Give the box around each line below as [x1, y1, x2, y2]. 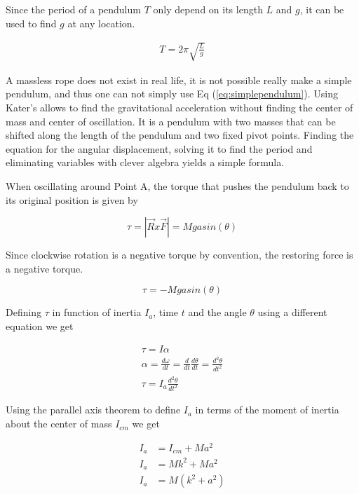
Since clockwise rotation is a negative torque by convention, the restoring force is [6, 247, 353, 262]
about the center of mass [6, 416, 112, 431]
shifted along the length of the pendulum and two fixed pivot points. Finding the [6, 128, 354, 142]
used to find [6, 15, 57, 30]
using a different [257, 305, 327, 320]
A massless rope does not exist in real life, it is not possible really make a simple [6, 72, 352, 87]
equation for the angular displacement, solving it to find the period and [6, 141, 313, 156]
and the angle [188, 305, 247, 320]
